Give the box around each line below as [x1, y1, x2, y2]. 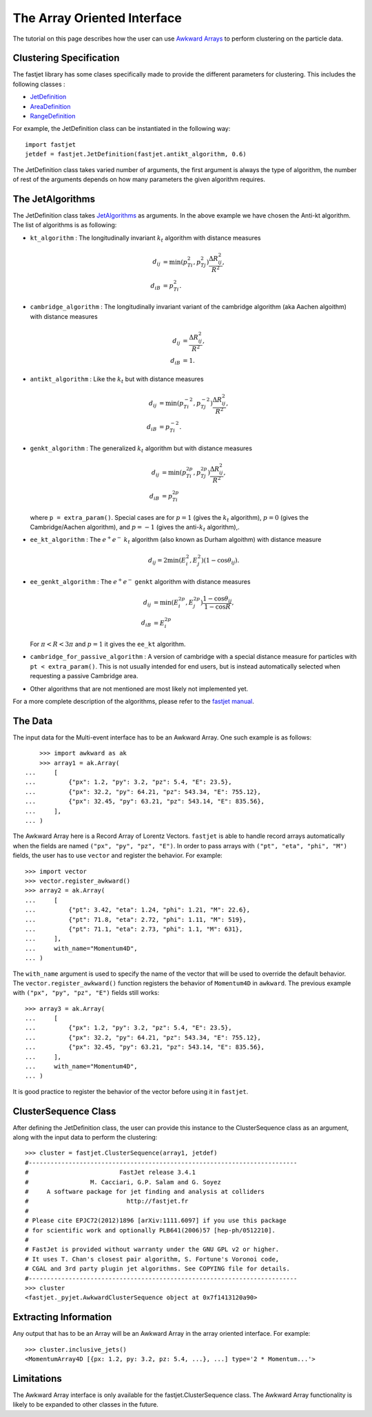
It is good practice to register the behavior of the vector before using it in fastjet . [12, 1087, 249, 1095]
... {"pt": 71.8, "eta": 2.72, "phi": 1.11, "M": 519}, [25, 916, 247, 923]
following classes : [12, 80, 65, 88]
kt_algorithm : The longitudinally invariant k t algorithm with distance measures [30, 233, 261, 244]
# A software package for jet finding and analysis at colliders [25, 1188, 265, 1196]
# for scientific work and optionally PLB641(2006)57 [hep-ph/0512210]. [25, 1226, 276, 1234]
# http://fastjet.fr [25, 1197, 189, 1205]
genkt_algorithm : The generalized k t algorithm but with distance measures [30, 444, 253, 454]
